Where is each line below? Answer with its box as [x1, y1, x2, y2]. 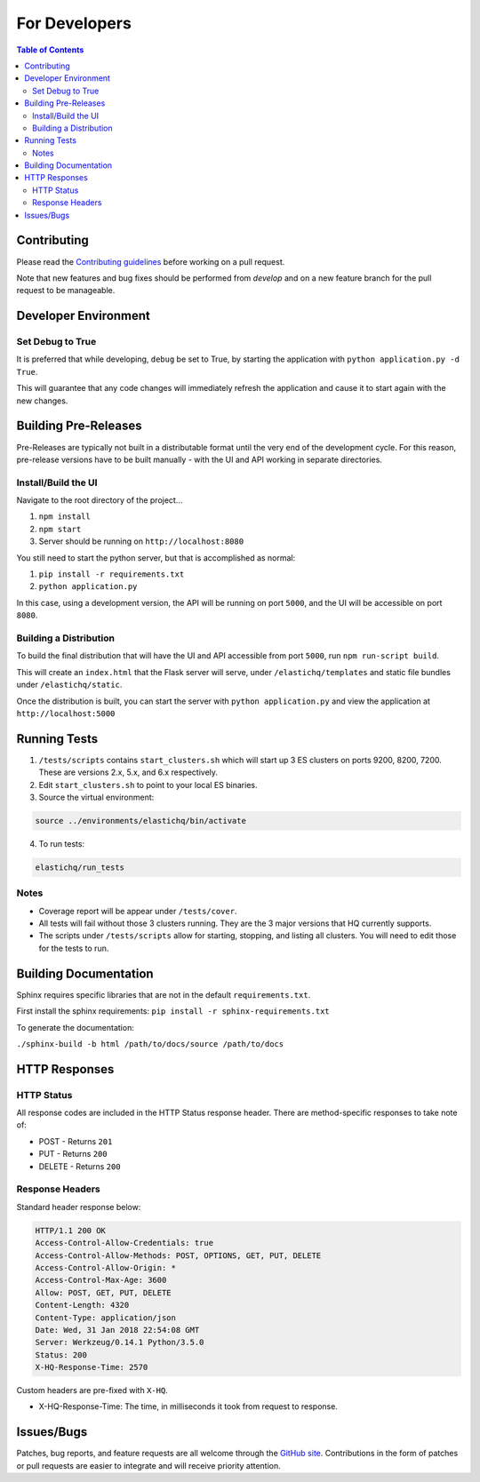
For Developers [16, 13, 132, 33]
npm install [38, 512, 91, 522]
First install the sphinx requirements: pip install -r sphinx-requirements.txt [16, 1006, 331, 1016]
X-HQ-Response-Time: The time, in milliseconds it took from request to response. [38, 1401, 338, 1412]
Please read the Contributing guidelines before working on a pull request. [16, 256, 285, 267]
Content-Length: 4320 [35, 1300, 130, 1311]
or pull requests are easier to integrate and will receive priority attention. [16, 1460, 282, 1470]
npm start [38, 524, 82, 534]
